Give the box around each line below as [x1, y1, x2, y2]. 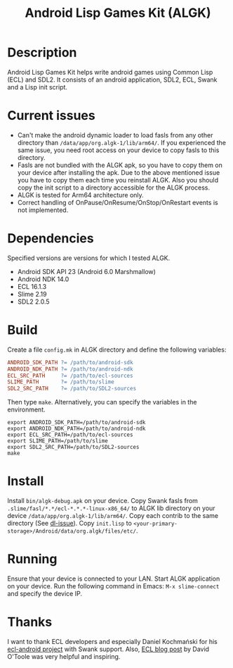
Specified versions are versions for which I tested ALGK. [7, 254, 171, 262]
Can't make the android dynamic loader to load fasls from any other [17, 130, 213, 139]
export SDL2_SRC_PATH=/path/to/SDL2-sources [7, 444, 140, 451]
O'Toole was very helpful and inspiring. [7, 652, 121, 660]
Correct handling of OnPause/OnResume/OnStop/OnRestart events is [17, 198, 219, 206]
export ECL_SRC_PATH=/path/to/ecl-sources [7, 431, 133, 438]
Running [7, 551, 58, 567]
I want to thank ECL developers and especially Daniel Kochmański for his [7, 637, 218, 645]
